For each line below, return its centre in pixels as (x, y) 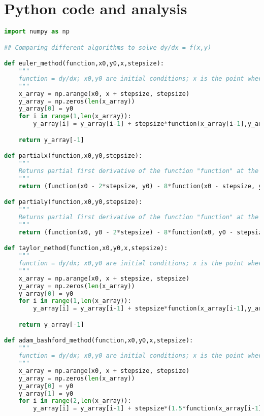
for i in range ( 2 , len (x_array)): (75, 401)
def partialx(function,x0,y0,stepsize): (73, 156)
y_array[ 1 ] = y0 (46, 393)
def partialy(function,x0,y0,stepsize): (73, 202)
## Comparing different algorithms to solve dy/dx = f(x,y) (108, 47)
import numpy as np (37, 32)
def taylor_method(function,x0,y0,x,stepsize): (86, 248)
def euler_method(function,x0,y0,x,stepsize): (84, 64)
